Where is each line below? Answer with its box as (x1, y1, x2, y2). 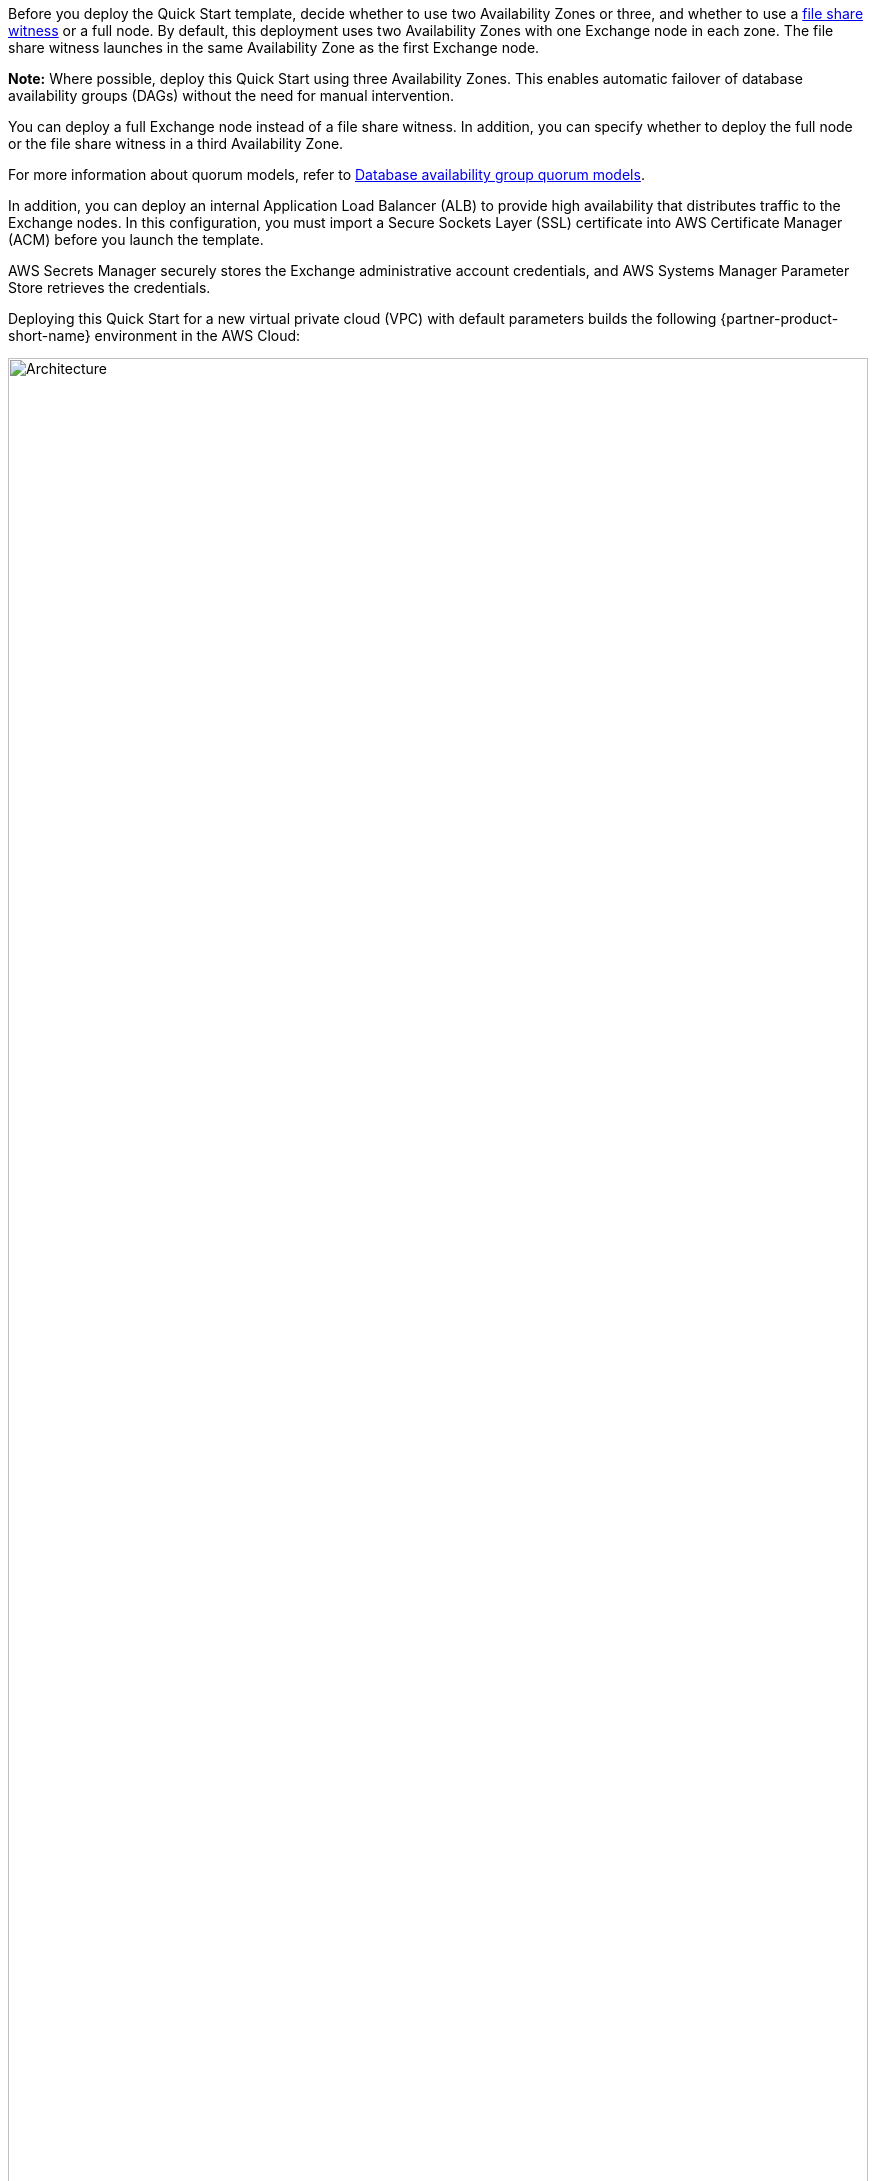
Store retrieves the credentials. (8, 279, 211, 296)
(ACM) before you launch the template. (8, 231, 264, 248)
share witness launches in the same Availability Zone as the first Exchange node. (8, 39, 540, 56)
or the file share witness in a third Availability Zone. (8, 135, 344, 152)
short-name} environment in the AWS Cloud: (8, 327, 301, 344)
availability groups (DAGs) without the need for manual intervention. (8, 87, 455, 104)
